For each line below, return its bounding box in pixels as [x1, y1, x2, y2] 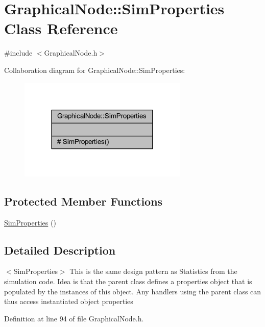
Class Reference [4, 18, 118, 39]
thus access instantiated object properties [4, 296, 133, 307]
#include [4, 47, 33, 58]
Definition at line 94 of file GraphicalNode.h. [4, 313, 144, 323]
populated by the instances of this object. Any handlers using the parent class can [4, 286, 261, 296]
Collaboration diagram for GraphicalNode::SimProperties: [4, 64, 185, 75]
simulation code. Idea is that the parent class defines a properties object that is [4, 276, 252, 286]
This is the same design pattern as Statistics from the [69, 266, 237, 276]
